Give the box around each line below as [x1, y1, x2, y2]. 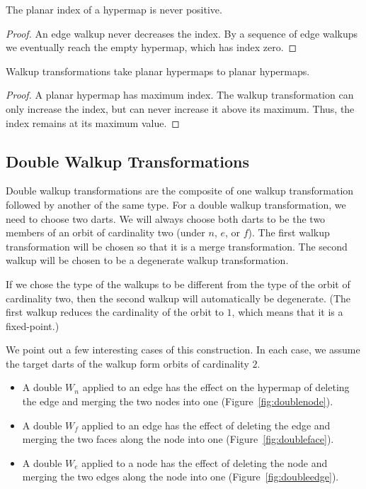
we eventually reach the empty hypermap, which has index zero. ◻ [6, 40, 297, 55]
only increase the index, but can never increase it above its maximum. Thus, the [6, 101, 355, 116]
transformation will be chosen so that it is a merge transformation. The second [6, 238, 348, 253]
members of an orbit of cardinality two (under [6, 225, 205, 240]
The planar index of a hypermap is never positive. [6, 2, 222, 16]
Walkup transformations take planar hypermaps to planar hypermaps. [6, 63, 310, 78]
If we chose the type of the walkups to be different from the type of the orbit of [6, 276, 350, 291]
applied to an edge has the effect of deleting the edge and [81, 417, 331, 432]
